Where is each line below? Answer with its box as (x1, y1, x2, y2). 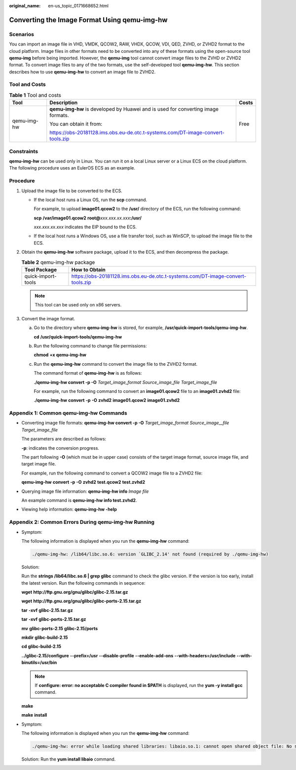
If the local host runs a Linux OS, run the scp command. (34, 197, 148, 203)
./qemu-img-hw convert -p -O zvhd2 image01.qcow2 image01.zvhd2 (34, 397, 180, 403)
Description (49, 99, 78, 106)
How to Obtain (71, 266, 106, 273)
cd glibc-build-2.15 (21, 643, 62, 649)
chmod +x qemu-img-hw (34, 352, 86, 358)
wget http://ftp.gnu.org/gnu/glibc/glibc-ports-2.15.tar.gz (21, 598, 142, 604)
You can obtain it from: (49, 121, 103, 128)
